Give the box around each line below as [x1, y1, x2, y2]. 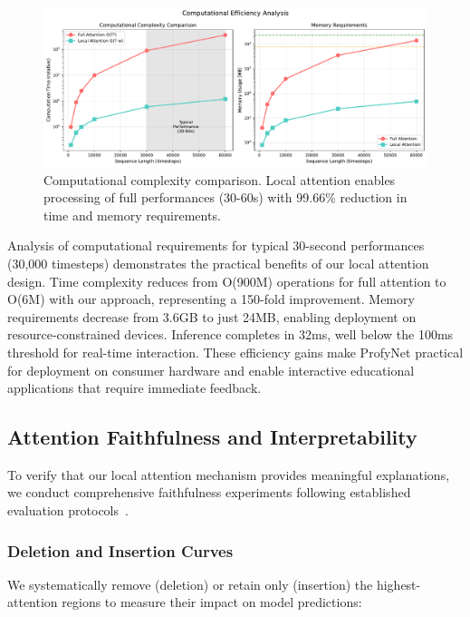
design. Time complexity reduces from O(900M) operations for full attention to [7, 271, 446, 290]
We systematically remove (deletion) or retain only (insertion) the [7, 574, 373, 593]
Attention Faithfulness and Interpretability [7, 423, 417, 451]
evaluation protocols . [7, 501, 129, 520]
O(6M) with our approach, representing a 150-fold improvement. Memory [7, 289, 415, 308]
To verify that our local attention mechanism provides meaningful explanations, [7, 465, 450, 484]
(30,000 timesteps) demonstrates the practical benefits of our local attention [7, 253, 429, 272]
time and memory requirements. [43, 205, 221, 224]
